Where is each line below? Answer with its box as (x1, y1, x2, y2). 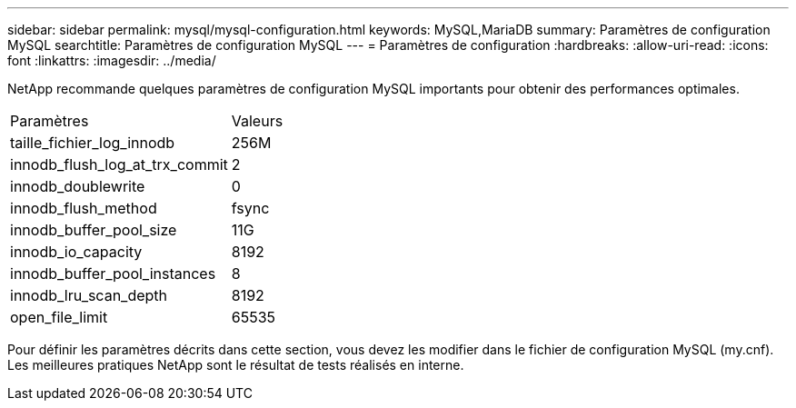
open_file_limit (10, 308, 108, 326)
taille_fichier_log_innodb (10, 134, 175, 152)
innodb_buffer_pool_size (10, 221, 177, 239)
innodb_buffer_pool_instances (10, 264, 216, 283)
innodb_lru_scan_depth (10, 286, 168, 304)
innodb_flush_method (10, 199, 157, 217)
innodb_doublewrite (10, 177, 145, 195)
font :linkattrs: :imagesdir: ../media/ (7, 53, 216, 68)
